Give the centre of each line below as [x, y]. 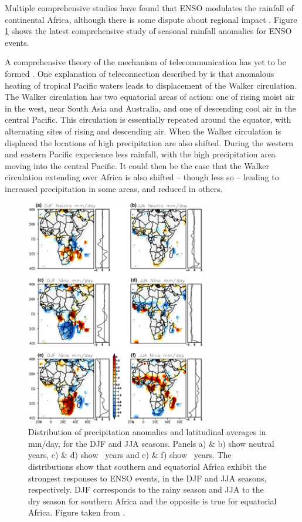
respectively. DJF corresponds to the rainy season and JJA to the [146, 489]
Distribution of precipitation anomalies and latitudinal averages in [147, 432]
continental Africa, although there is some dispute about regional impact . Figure [151, 19]
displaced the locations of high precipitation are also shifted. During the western [149, 142]
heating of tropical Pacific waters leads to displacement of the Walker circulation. [151, 85]
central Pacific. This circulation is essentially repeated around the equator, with [148, 119]
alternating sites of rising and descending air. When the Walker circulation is [143, 131]
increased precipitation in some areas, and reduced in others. [114, 188]
